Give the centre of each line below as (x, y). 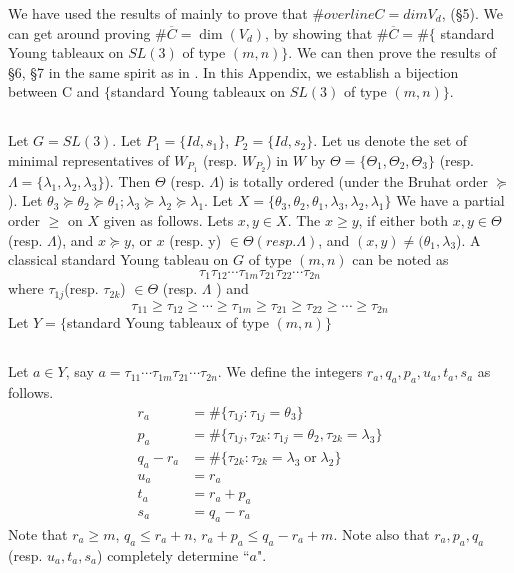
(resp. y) (195, 239)
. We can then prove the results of (392, 52)
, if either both (403, 220)
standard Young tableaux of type (167, 322)
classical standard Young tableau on (118, 259)
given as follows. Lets (168, 220)
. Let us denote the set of (390, 140)
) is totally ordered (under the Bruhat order (353, 180)
